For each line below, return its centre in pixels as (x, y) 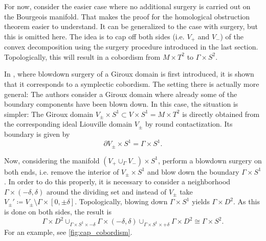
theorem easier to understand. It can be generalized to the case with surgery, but (131, 26)
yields (201, 201)
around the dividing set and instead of (106, 191)
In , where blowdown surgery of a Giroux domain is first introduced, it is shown (129, 74)
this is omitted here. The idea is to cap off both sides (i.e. (94, 36)
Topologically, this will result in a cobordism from (82, 56)
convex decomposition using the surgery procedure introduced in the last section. (131, 47)
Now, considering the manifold (52, 160)
